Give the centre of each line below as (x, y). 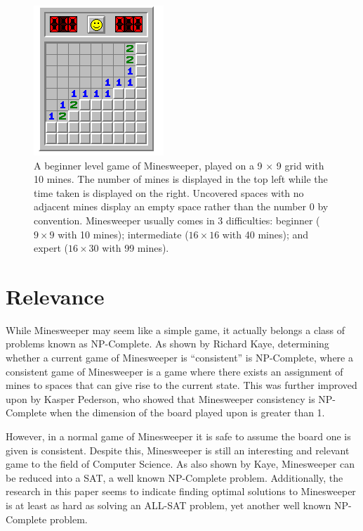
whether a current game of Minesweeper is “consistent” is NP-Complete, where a (179, 358)
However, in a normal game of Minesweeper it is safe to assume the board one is (178, 436)
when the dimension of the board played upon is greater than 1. (187, 412)
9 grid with (300, 165)
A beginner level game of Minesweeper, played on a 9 (148, 165)
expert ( (51, 248)
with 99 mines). (136, 248)
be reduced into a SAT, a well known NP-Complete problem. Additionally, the (174, 477)
